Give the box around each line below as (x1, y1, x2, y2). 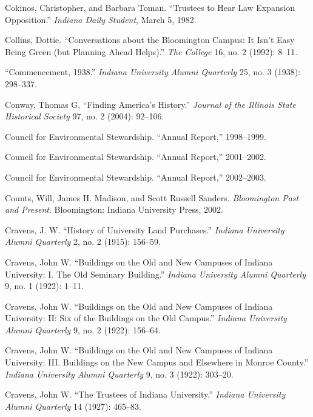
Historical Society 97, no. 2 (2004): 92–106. (5, 110, 164, 122)
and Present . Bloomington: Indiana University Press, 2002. (5, 203, 223, 216)
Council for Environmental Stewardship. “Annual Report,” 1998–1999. (5, 130, 266, 142)
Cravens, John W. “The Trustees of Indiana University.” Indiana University (5, 388, 286, 401)
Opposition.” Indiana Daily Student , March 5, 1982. (5, 13, 197, 25)
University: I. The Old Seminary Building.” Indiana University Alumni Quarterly (5, 267, 306, 280)
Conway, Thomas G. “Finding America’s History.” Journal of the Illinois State (5, 98, 296, 110)
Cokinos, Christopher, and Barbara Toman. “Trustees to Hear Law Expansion (5, 1, 295, 13)
